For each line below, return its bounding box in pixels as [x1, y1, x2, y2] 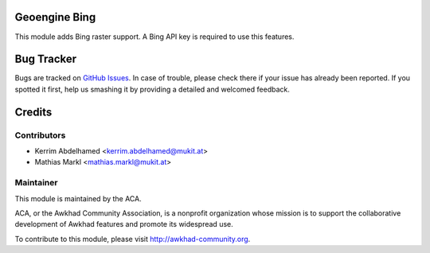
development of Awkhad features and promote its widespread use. [14, 220, 234, 229]
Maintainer [14, 177, 58, 189]
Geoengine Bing [14, 10, 96, 24]
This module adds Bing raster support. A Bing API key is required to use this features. [14, 32, 295, 41]
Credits [14, 105, 53, 119]
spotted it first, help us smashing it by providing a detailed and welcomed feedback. [14, 84, 290, 94]
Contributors [14, 130, 66, 141]
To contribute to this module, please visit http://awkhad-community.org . [14, 234, 251, 243]
